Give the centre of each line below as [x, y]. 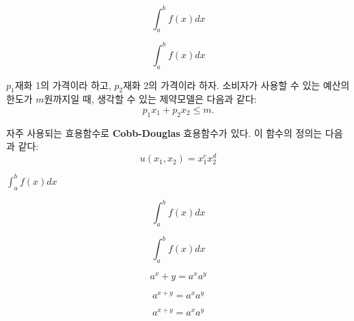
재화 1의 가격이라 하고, [63, 85]
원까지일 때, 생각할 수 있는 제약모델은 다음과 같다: [150, 99]
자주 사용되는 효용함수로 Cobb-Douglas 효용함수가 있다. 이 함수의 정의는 [164, 132]
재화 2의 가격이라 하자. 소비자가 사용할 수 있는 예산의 [236, 85]
